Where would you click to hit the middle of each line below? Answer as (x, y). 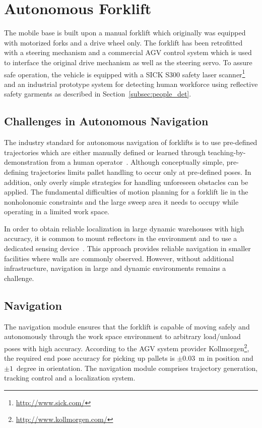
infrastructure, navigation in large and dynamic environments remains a (115, 268)
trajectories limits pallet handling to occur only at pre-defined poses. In (141, 172)
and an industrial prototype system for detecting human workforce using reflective (131, 84)
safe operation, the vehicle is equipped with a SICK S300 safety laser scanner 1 (125, 73)
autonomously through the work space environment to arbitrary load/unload (122, 336)
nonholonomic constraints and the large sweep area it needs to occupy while (121, 201)
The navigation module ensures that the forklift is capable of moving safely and (127, 326)
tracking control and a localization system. (70, 378)
